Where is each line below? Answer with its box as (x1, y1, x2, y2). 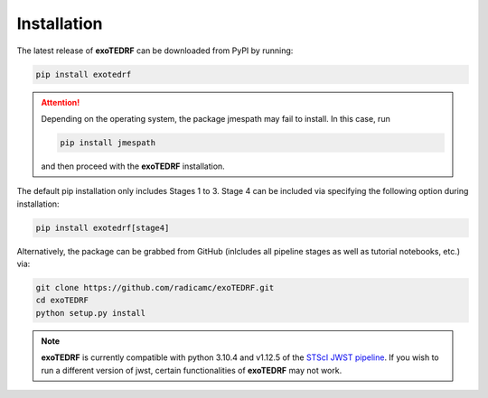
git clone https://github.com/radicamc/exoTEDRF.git (35, 282, 275, 292)
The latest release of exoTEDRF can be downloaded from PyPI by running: (16, 45, 294, 56)
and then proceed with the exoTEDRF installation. (41, 161, 225, 171)
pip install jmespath (60, 137, 156, 148)
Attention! (41, 97, 80, 107)
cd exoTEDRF (35, 295, 89, 306)
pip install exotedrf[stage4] (35, 222, 170, 233)
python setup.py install (35, 308, 146, 318)
